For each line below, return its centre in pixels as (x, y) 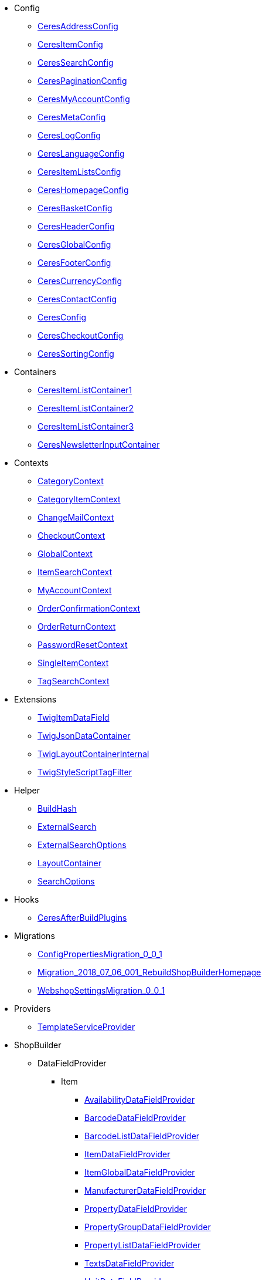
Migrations (35, 936)
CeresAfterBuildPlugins (82, 918)
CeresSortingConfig (76, 354)
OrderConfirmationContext (89, 608)
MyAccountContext (75, 590)
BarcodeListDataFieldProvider (142, 1136)
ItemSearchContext (75, 572)
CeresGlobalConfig (74, 244)
